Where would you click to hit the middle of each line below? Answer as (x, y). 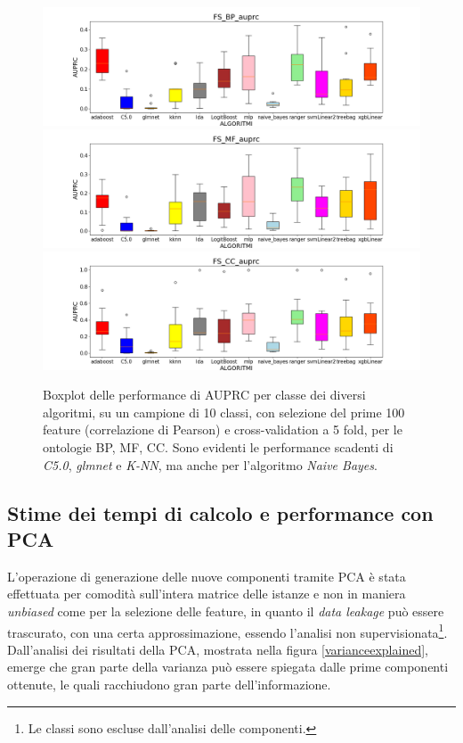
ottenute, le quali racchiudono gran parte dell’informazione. (169, 685)
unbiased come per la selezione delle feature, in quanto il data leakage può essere (226, 611)
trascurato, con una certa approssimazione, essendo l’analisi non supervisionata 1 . (227, 631)
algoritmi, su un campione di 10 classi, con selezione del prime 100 (224, 412)
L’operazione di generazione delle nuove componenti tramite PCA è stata (207, 576)
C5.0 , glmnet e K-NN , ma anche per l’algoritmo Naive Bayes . (210, 464)
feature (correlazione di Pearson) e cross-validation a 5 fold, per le (223, 429)
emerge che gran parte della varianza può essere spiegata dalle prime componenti (228, 667)
